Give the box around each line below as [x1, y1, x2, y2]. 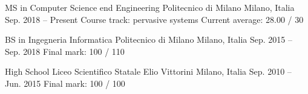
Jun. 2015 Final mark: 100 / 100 [5, 77, 125, 89]
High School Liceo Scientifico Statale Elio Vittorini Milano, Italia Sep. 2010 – [5, 65, 292, 78]
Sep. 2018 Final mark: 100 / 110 [5, 45, 125, 57]
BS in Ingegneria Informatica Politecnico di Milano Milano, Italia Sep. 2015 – [5, 33, 292, 46]
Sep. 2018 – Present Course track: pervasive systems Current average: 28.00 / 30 [5, 13, 304, 25]
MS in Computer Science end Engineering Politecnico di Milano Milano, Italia [5, 1, 295, 13]
